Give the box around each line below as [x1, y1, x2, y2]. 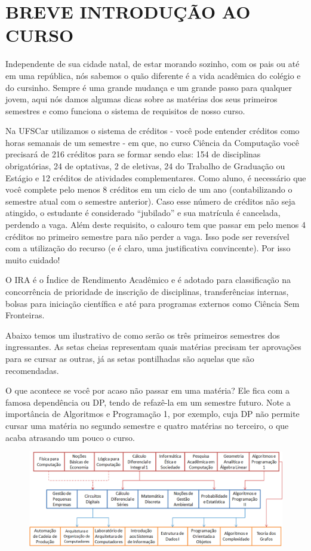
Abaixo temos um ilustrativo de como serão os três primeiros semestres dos [5, 328, 280, 341]
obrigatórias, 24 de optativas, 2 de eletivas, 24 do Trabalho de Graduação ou [5, 160, 285, 172]
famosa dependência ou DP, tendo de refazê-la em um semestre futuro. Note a [5, 395, 291, 408]
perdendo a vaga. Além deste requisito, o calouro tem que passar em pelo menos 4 [5, 218, 306, 231]
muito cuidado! [5, 253, 60, 266]
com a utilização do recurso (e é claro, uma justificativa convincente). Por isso [5, 242, 291, 254]
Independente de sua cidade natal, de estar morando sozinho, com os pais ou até [5, 57, 300, 70]
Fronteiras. [5, 309, 45, 321]
